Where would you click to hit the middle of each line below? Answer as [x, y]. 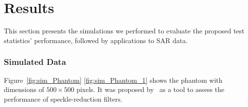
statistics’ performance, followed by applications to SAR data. [96, 40]
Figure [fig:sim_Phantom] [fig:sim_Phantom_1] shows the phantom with [113, 80]
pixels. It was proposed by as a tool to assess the [150, 89]
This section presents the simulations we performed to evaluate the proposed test [124, 31]
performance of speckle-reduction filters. [63, 99]
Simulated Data [35, 62]
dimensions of [24, 89]
